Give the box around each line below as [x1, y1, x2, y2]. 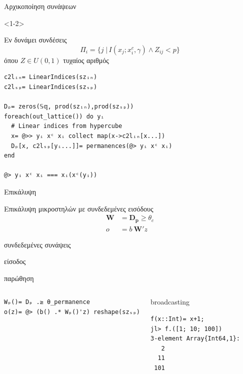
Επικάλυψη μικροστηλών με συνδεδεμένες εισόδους [4, 203, 153, 213]
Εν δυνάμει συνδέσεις [4, 34, 67, 45]
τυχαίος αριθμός [63, 54, 109, 65]
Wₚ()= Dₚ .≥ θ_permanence [4, 298, 90, 306]
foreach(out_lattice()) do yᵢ [4, 112, 104, 120]
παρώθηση [4, 272, 34, 283]
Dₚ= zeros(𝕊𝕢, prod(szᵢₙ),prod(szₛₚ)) [4, 103, 134, 110]
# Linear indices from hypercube [11, 122, 122, 130]
